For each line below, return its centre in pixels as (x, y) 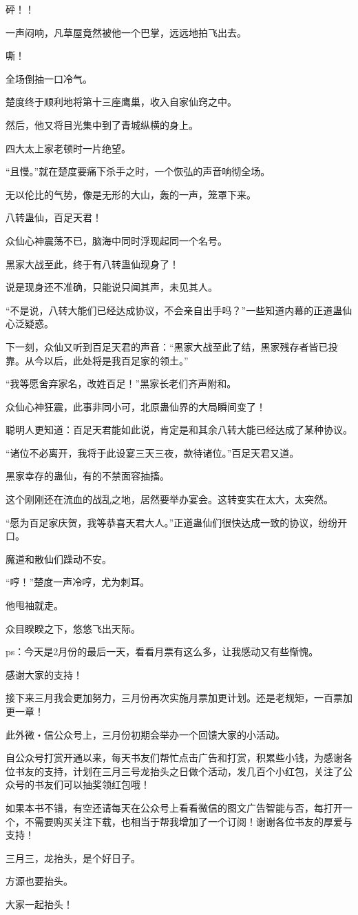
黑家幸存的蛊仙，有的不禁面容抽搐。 (87, 476)
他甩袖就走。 (34, 605)
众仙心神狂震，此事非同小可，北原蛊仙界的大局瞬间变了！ (136, 406)
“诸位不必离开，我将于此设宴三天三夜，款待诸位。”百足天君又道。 (152, 452)
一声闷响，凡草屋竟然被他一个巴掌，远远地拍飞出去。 (126, 32)
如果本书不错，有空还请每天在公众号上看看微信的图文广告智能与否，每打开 (174, 807)
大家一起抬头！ (39, 904)
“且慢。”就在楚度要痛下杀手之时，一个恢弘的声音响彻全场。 (138, 171)
